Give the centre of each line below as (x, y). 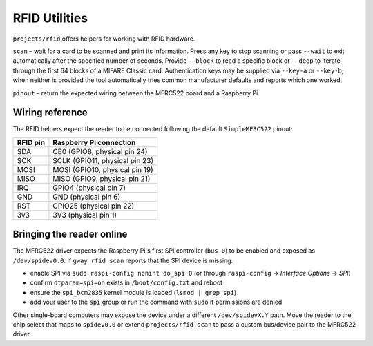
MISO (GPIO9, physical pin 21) (102, 178)
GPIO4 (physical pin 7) (89, 188)
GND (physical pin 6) (87, 197)
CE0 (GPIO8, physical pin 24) (100, 151)
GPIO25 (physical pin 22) (94, 206)
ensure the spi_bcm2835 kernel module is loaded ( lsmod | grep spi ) (133, 292)
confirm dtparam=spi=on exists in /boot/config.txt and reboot (126, 282)
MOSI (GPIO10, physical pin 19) (103, 169)
